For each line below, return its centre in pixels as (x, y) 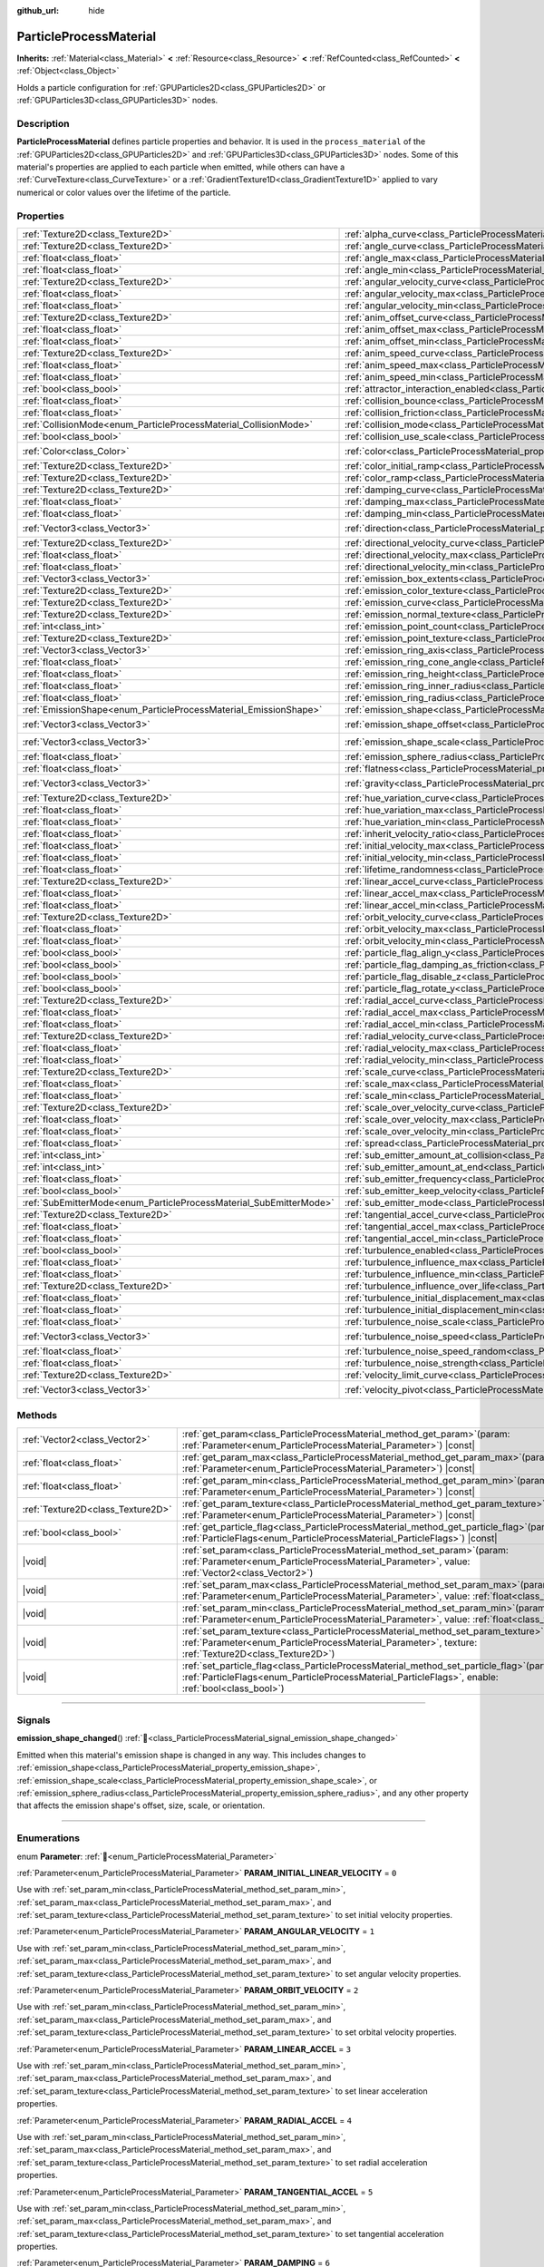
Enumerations (49, 1838)
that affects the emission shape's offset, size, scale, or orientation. (141, 1805)
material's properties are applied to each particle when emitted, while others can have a (181, 167)
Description (43, 123)
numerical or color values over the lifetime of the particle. (124, 192)
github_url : (38, 10)
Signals (34, 1720)
